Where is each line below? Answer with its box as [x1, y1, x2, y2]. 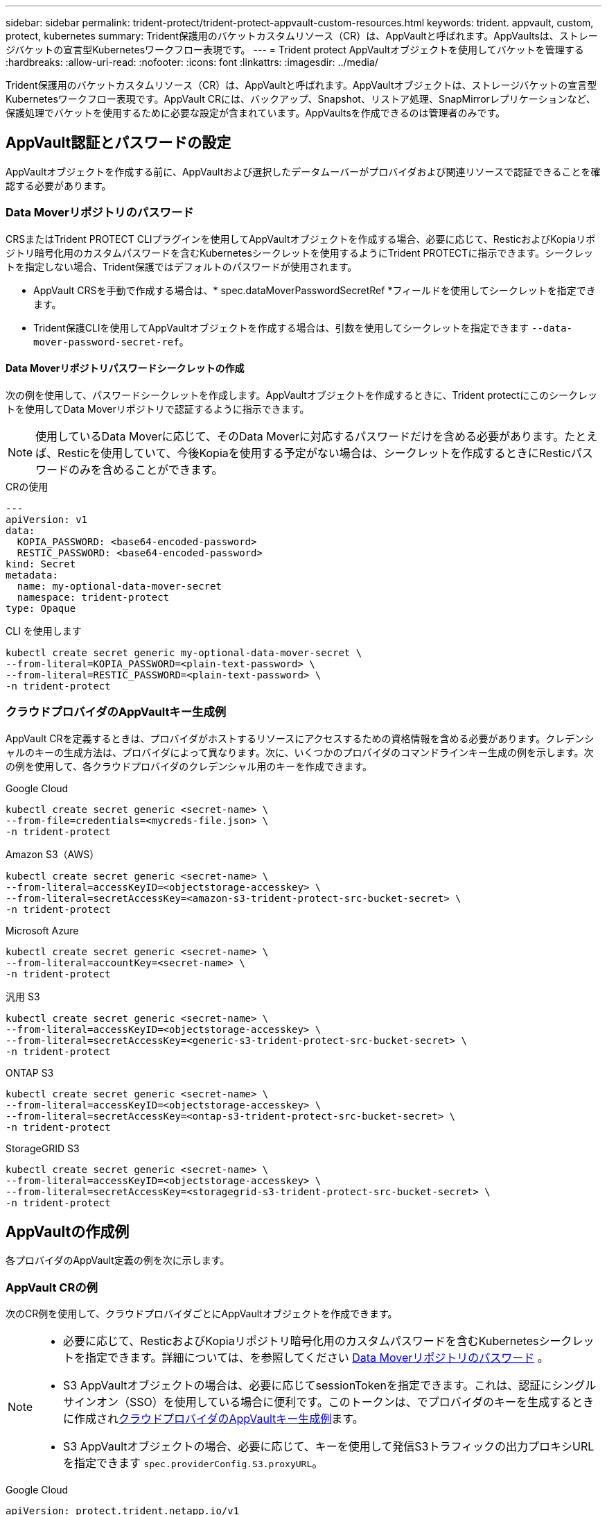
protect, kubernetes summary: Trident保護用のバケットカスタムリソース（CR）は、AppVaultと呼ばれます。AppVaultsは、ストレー [6, 30, 598, 42]
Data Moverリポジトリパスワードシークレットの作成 [6, 362, 245, 375]
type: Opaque [6, 602, 76, 614]
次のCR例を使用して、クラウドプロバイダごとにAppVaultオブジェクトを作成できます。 [6, 1308, 398, 1320]
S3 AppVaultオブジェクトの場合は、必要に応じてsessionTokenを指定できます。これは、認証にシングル [63, 1378, 597, 1393]
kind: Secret [6, 558, 76, 570]
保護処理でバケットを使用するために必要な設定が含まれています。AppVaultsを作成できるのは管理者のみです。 [6, 107, 506, 119]
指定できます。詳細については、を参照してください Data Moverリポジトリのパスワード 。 [85, 1351, 549, 1365]
